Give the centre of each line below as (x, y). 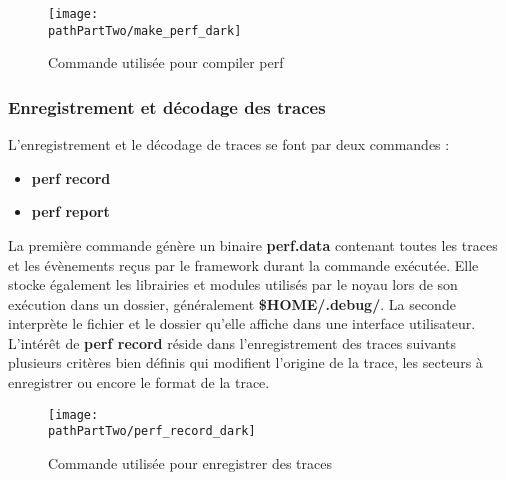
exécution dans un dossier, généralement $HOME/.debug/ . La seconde (232, 303)
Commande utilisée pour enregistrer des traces (190, 462)
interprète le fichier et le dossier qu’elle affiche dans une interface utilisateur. (242, 323)
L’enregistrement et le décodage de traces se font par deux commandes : (229, 144)
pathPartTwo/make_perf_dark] (145, 30)
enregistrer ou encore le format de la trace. (139, 382)
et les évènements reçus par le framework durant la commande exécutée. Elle (243, 264)
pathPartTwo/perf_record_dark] (152, 431)
